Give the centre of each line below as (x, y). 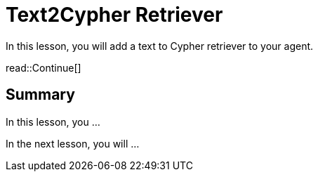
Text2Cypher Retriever (114, 15)
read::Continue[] (44, 67)
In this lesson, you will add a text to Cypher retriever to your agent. (160, 46)
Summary (40, 95)
